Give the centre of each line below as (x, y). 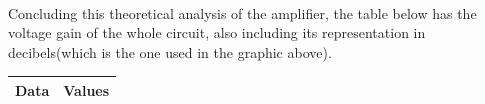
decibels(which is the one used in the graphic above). (170, 51)
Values (86, 89)
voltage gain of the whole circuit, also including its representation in (217, 32)
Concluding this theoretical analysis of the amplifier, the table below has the (242, 12)
